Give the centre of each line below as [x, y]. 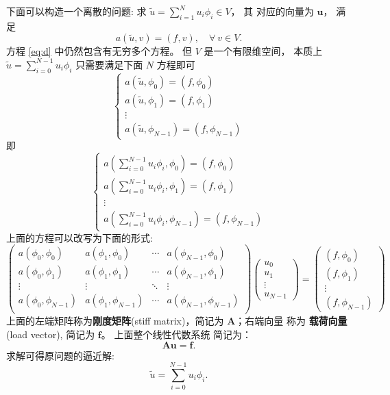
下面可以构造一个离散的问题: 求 [76, 11]
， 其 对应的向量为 [272, 11]
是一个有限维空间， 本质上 [263, 51]
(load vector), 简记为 [51, 334]
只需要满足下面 [109, 64]
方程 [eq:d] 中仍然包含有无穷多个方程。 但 [99, 51]
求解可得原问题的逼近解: [60, 355]
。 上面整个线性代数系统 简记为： [176, 334]
